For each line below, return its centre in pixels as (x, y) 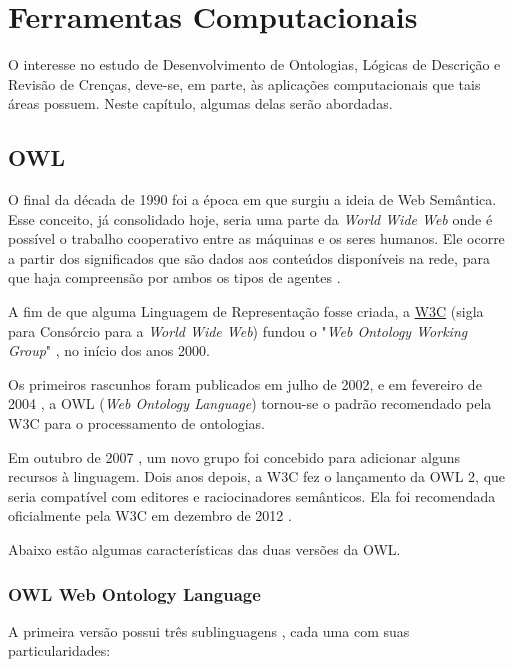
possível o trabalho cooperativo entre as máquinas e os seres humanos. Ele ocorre (256, 238)
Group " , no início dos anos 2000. (109, 350)
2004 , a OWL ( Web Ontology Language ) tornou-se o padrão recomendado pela (250, 403)
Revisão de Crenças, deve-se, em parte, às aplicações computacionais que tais (244, 83)
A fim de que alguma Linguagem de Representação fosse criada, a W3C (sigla (246, 311)
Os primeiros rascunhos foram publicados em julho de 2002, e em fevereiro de (245, 383)
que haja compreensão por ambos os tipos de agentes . (174, 277)
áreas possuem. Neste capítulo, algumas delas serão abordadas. (200, 103)
